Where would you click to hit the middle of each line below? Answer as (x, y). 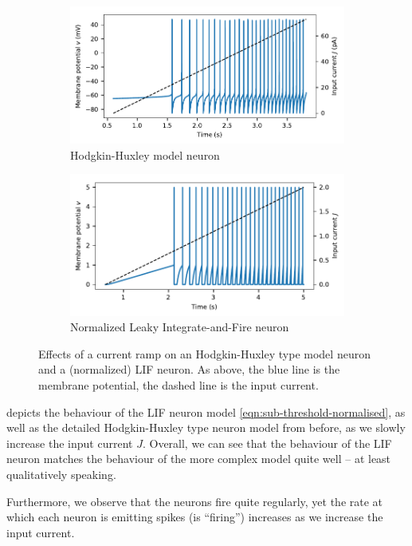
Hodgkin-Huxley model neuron (145, 154)
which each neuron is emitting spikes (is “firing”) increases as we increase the (195, 517)
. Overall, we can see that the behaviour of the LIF (267, 443)
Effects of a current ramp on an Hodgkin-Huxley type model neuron (204, 353)
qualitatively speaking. (61, 474)
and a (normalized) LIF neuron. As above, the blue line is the (189, 369)
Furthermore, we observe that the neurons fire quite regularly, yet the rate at (195, 501)
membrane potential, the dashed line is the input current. (179, 384)
